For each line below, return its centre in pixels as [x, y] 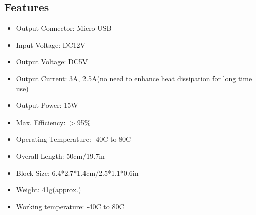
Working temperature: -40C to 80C [70, 206]
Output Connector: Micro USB [64, 28]
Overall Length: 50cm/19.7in [60, 155]
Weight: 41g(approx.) [49, 190]
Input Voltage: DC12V [51, 44]
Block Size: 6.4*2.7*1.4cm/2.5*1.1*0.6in [77, 173]
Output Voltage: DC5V [52, 62]
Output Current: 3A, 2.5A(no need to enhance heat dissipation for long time [134, 78]
